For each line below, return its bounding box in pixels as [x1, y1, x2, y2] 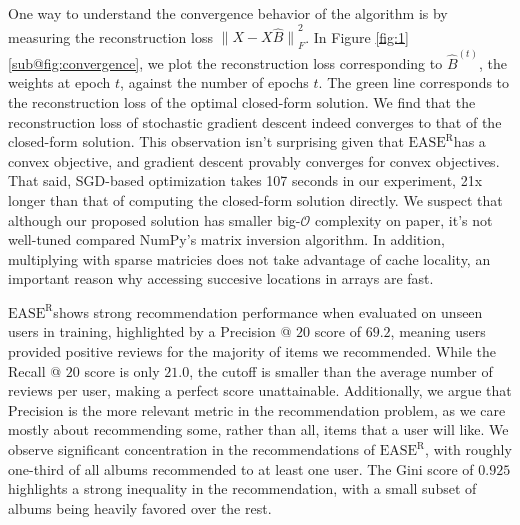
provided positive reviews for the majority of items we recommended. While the [8, 341, 497, 362]
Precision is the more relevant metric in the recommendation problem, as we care [8, 399, 506, 420]
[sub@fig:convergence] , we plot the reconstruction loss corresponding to [8, 52, 443, 73]
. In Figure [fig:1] [305, 26, 409, 47]
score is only [84, 360, 160, 381]
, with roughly [425, 439, 512, 460]
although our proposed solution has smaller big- [8, 209, 301, 230]
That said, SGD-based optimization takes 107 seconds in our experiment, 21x [8, 170, 483, 191]
